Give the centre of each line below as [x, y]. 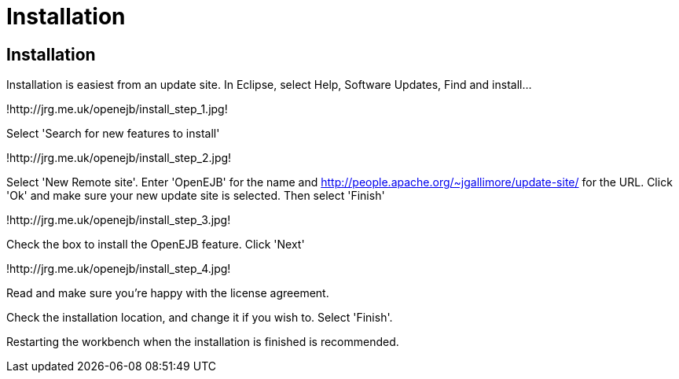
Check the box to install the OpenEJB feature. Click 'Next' [156, 245]
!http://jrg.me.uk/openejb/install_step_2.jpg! [119, 158]
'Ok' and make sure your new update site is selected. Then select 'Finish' [196, 196]
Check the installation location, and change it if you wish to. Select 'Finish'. [200, 318]
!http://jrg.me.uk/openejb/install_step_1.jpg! [117, 109]
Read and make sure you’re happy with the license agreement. [168, 293]
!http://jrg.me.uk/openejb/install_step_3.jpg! [119, 220]
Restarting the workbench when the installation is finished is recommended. [203, 342]
